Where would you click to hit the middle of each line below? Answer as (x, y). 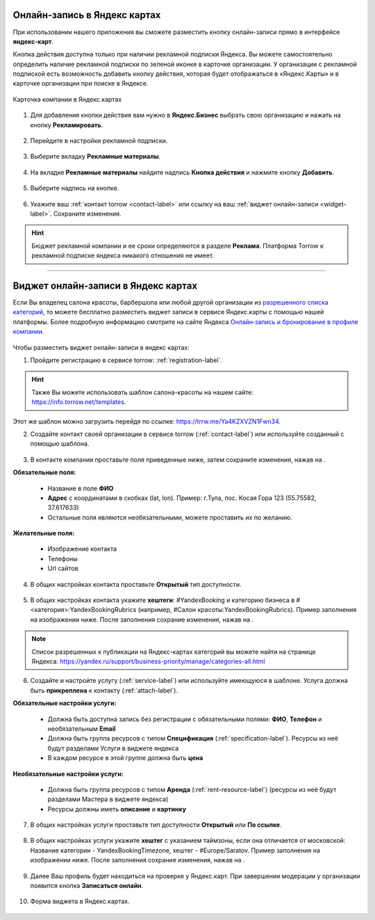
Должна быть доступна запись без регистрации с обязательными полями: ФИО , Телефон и (185, 719)
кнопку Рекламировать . (67, 124)
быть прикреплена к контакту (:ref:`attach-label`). (104, 690)
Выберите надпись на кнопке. (75, 188)
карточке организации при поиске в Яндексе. (81, 83)
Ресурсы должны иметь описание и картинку (117, 809)
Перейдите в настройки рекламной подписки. (99, 141)
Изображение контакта (82, 549)
